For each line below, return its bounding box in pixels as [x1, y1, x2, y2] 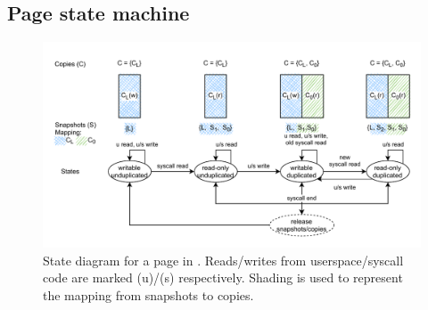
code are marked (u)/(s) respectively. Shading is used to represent [43, 268, 403, 287]
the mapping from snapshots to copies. [43, 286, 254, 305]
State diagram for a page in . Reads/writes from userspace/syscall [43, 250, 404, 269]
